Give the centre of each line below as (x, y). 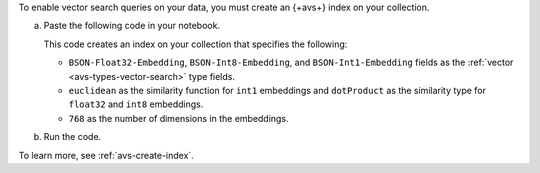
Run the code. (72, 137)
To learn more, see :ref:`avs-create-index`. (106, 155)
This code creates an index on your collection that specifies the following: (195, 44)
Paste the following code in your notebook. (131, 26)
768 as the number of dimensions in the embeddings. (178, 118)
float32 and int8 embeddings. (136, 104)
